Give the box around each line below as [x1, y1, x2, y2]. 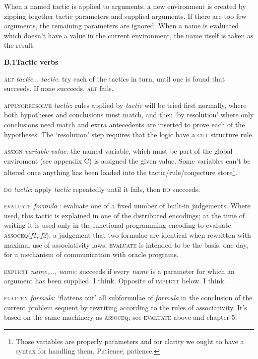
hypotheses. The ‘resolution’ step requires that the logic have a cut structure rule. [4, 129, 254, 139]
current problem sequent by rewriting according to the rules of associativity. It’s [4, 302, 247, 312]
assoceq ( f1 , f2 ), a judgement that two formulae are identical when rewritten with [4, 229, 251, 240]
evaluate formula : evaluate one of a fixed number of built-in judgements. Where [4, 200, 251, 211]
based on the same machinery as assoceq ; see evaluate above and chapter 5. [4, 312, 237, 322]
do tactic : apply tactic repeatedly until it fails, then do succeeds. [4, 183, 200, 194]
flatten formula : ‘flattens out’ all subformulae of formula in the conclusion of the [4, 292, 253, 302]
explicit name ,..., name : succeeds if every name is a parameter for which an [4, 266, 235, 276]
